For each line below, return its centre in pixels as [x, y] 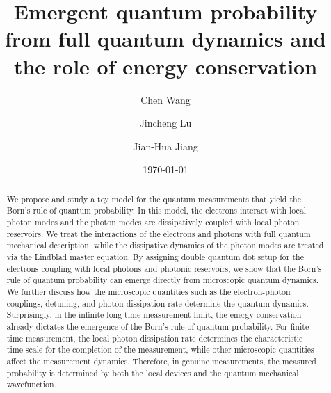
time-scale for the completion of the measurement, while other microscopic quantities [160, 350]
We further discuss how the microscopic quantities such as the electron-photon [148, 291]
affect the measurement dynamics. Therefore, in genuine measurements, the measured [161, 361]
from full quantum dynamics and [165, 39]
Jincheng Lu [165, 123]
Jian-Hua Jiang [165, 146]
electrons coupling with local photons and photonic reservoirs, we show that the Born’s [164, 268]
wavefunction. [31, 384]
